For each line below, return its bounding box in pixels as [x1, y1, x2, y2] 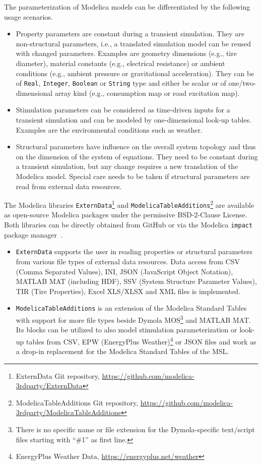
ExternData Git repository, [16, 370, 100, 381]
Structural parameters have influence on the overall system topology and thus [16, 141, 256, 152]
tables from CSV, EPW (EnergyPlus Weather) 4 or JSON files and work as [26, 334, 256, 346]
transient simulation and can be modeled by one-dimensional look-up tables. [16, 114, 251, 125]
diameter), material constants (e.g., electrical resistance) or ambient [16, 57, 225, 68]
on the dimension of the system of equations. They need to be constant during [16, 151, 258, 161]
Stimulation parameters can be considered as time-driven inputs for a [16, 104, 230, 115]
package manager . [4, 229, 62, 240]
